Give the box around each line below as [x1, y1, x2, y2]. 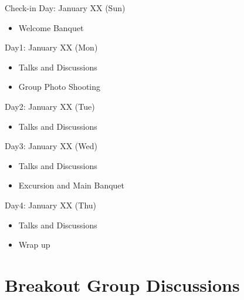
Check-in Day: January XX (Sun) [5, 2, 126, 14]
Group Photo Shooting [18, 80, 101, 93]
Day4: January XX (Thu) [5, 198, 97, 211]
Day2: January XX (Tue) [5, 100, 95, 112]
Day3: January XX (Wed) [5, 140, 97, 152]
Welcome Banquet [18, 21, 84, 33]
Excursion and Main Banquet [18, 179, 125, 191]
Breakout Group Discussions [5, 272, 240, 296]
